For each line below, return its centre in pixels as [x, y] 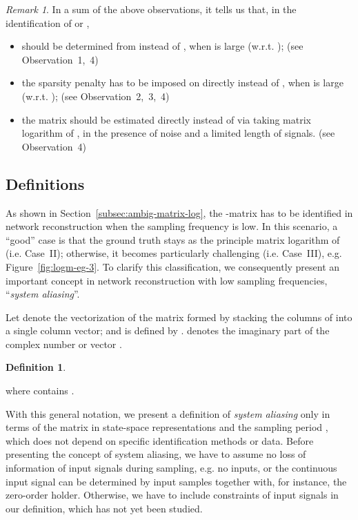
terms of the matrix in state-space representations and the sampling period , [167, 427]
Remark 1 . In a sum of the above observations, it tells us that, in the [151, 9]
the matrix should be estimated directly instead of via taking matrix [166, 119]
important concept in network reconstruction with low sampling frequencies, [167, 280]
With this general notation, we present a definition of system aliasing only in [168, 413]
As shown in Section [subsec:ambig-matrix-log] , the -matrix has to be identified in [179, 212]
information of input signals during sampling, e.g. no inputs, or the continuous [171, 468]
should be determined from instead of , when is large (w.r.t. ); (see [162, 46]
